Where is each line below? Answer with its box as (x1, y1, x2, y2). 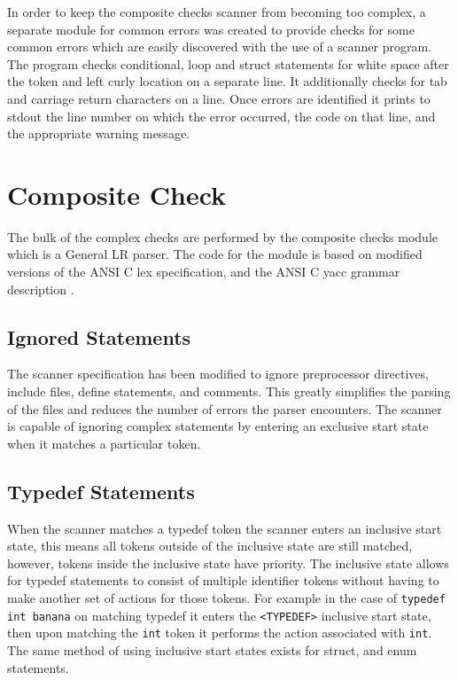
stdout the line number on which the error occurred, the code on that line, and (7, 106, 436, 125)
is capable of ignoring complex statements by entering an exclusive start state (7, 417, 429, 435)
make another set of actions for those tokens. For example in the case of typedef (7, 589, 446, 606)
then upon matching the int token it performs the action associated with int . (7, 623, 432, 642)
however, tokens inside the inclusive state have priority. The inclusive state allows (7, 553, 449, 572)
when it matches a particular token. (7, 434, 201, 452)
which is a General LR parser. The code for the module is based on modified (7, 245, 423, 263)
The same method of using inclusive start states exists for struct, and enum (7, 640, 417, 659)
